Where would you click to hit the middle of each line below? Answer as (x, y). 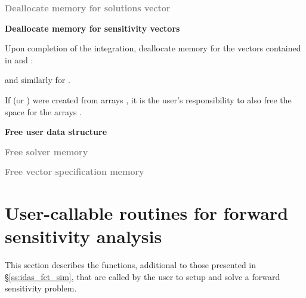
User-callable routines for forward (147, 213)
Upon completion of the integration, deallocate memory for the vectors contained (153, 48)
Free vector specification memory (75, 172)
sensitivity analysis (84, 236)
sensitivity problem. (41, 288)
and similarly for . (38, 80)
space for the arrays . (43, 111)
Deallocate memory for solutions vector (88, 8)
